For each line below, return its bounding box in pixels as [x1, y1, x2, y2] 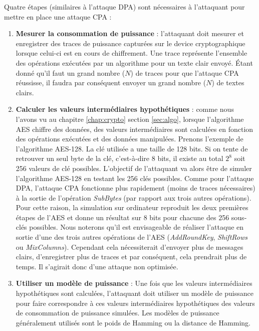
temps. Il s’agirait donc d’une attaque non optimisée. [16, 261, 178, 271]
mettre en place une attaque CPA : [4, 11, 112, 22]
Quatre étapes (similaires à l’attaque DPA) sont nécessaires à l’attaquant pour [4, 2, 245, 12]
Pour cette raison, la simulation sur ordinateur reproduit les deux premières [16, 202, 248, 213]
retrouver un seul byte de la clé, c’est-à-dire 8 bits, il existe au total [16, 153, 223, 163]
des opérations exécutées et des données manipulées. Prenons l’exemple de [16, 133, 243, 144]
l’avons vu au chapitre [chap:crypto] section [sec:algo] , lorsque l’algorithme [16, 113, 244, 124]
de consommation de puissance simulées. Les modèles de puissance [16, 307, 219, 318]
